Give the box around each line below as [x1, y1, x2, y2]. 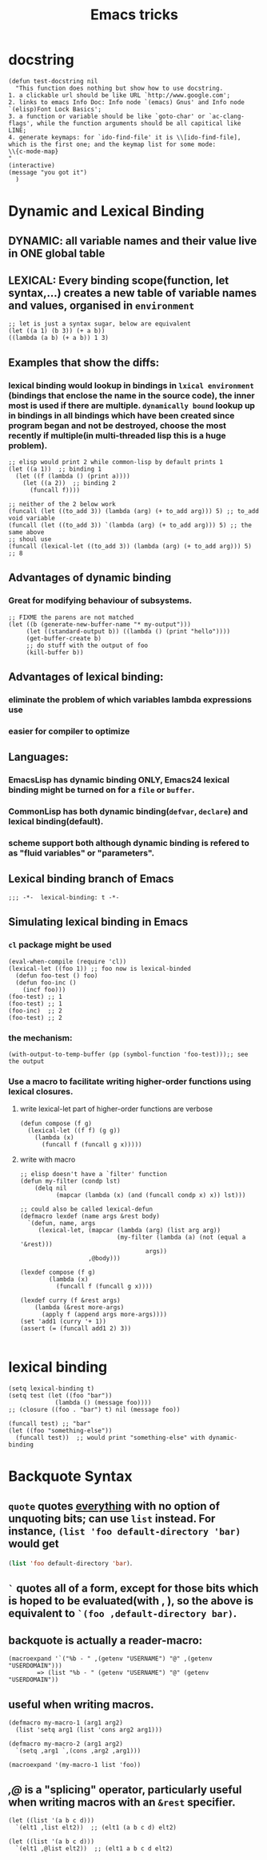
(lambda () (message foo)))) [54, 1399, 152, 1407]
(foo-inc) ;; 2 [8, 1006, 62, 1015]
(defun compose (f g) [19, 1120, 92, 1128]
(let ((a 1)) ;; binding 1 [8, 465, 102, 474]
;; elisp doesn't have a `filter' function [19, 1171, 168, 1179]
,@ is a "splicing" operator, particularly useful [8, 1782, 242, 1797]
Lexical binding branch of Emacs [8, 872, 174, 886]
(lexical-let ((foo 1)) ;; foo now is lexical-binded [8, 964, 192, 972]
